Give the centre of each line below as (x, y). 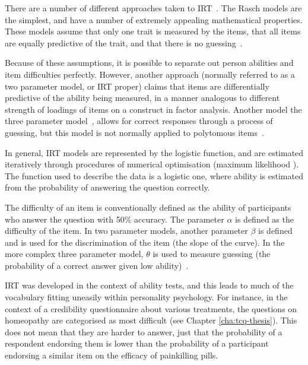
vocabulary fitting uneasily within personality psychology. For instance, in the (146, 297)
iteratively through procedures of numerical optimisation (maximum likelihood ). (152, 164)
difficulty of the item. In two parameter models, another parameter (126, 231)
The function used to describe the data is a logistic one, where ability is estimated (154, 175)
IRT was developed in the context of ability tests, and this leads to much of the (149, 285)
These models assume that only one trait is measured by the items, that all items (153, 31)
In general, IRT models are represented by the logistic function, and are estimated (154, 152)
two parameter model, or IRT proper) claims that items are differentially (137, 86)
